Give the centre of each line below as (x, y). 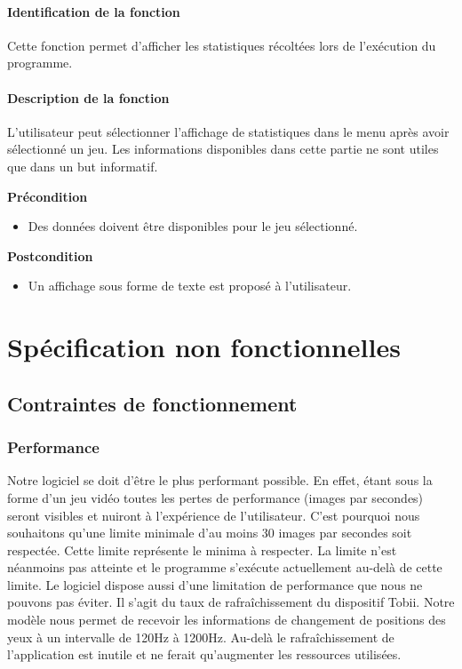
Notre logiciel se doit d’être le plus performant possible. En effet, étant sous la (220, 480)
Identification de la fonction (94, 11)
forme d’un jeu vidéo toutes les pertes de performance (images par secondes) (215, 497)
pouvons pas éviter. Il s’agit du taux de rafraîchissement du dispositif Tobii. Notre (231, 602)
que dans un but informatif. (83, 166)
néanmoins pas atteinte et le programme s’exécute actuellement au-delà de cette (225, 567)
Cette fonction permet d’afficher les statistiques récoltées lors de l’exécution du (222, 45)
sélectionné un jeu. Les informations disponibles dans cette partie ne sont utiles (223, 149)
